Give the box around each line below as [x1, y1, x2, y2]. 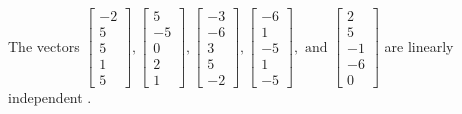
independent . [8, 87, 92, 108]
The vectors [8, 35, 80, 56]
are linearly [384, 35, 454, 56]
